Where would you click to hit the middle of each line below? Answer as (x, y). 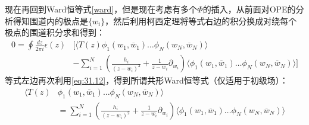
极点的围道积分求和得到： (55, 32)
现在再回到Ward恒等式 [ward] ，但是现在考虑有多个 (101, 9)
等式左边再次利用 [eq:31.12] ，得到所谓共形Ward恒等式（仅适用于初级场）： (146, 80)
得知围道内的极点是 (50, 20)
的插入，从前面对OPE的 (249, 9)
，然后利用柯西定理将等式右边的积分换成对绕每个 (201, 20)
